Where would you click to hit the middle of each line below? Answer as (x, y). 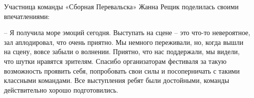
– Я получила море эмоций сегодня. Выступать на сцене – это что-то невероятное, (127, 32)
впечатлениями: (27, 16)
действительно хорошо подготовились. (61, 89)
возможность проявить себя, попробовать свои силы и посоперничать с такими (122, 70)
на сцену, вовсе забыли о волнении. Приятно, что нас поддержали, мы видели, (122, 51)
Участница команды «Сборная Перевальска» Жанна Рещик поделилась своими (121, 6)
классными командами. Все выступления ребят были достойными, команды (117, 80)
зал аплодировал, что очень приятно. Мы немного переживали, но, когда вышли (124, 42)
